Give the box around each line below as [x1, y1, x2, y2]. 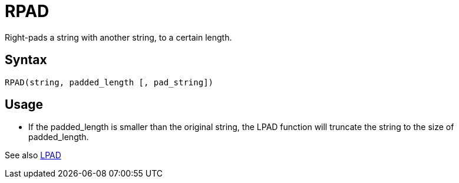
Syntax [5, 52, 47, 68]
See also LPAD [5, 150, 61, 161]
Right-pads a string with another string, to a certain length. [5, 32, 232, 42]
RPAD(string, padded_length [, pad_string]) [5, 77, 214, 87]
